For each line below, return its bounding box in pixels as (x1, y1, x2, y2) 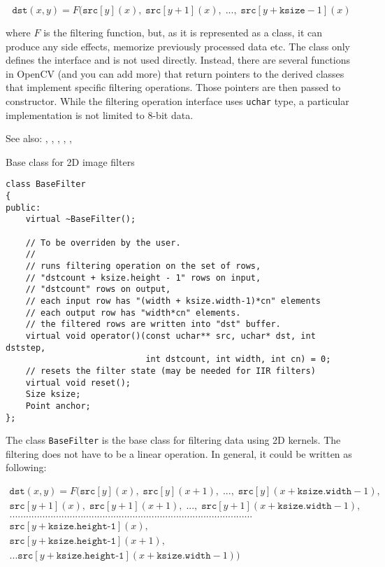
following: (6, 460, 47, 475)
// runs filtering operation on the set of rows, (25, 261, 261, 271)
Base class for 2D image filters (6, 154, 135, 169)
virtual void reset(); (25, 377, 131, 388)
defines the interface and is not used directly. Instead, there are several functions (6, 52, 350, 67)
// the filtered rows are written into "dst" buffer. (25, 319, 281, 330)
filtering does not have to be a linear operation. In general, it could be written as (6, 446, 352, 461)
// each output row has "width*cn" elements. (25, 307, 241, 318)
